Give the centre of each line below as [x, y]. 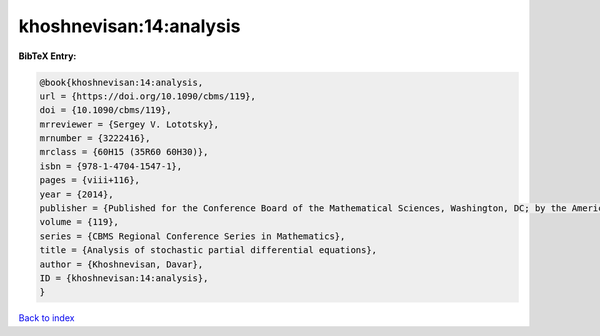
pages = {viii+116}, [89, 180]
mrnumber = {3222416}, [95, 138]
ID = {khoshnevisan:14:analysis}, [124, 278]
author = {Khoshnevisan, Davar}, [121, 264]
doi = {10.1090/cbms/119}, [105, 110]
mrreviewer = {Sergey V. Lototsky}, [129, 124]
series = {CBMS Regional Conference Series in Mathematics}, [192, 236]
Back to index [46, 318]
